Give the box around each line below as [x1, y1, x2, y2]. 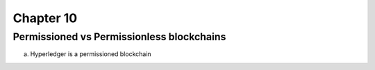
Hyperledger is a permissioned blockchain [30, 50, 152, 58]
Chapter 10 [12, 10, 78, 26]
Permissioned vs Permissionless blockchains [12, 30, 226, 43]
